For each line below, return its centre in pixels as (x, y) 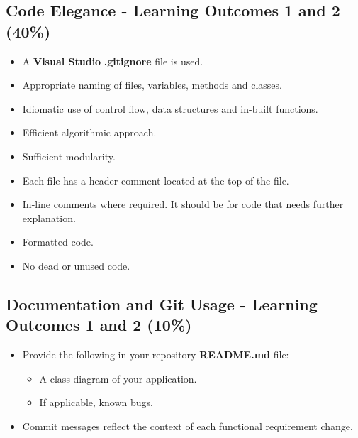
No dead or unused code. (76, 265)
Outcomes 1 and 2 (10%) (99, 325)
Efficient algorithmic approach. (89, 132)
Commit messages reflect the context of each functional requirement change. (188, 426)
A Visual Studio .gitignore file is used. (113, 61)
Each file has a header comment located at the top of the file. (156, 180)
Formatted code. (58, 242)
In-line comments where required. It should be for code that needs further (183, 204)
